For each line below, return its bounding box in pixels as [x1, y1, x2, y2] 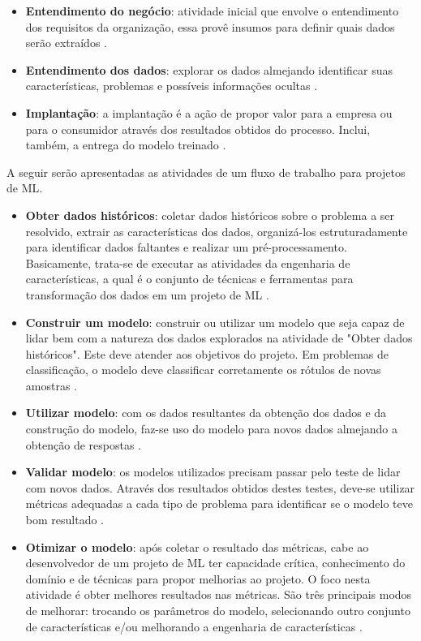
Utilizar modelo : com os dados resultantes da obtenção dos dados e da [25, 404, 387, 421]
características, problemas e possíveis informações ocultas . [25, 77, 318, 94]
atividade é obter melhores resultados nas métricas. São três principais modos [25, 586, 412, 603]
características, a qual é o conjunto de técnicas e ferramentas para [25, 270, 354, 287]
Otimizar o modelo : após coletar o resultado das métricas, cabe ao [25, 538, 369, 555]
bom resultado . [25, 511, 104, 528]
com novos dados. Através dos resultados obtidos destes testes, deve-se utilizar [25, 479, 415, 496]
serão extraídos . [25, 34, 107, 51]
